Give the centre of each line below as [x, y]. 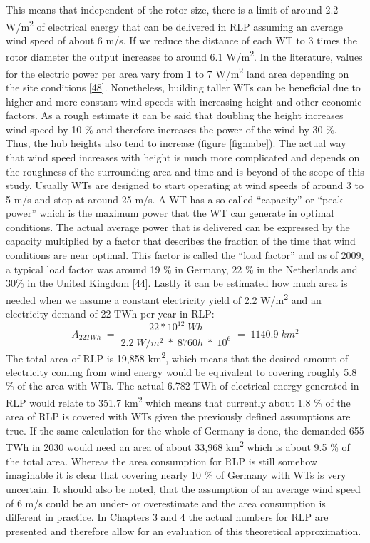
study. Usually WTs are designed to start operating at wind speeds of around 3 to [185, 185]
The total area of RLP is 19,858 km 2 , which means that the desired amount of [177, 357]
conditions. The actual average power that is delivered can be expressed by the [178, 227]
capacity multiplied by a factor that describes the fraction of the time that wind [181, 241]
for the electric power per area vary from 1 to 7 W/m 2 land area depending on [178, 72]
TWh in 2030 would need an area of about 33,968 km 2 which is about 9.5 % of [178, 446]
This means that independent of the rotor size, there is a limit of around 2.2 [172, 9]
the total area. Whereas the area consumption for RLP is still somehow [162, 461]
